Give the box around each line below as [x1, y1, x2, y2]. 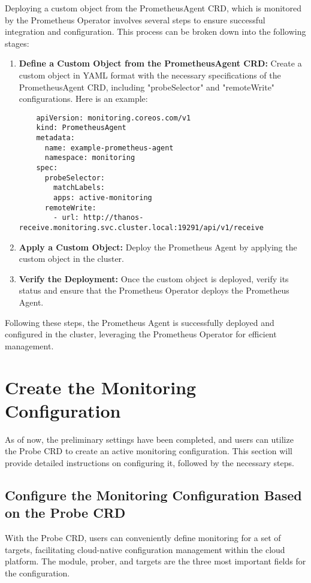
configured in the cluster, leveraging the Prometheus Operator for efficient [5, 328, 277, 340]
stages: [5, 37, 29, 49]
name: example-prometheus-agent [44, 143, 174, 152]
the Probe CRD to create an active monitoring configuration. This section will [5, 445, 293, 457]
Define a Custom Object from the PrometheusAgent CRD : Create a [19, 57, 302, 70]
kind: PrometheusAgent [36, 123, 126, 132]
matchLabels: [53, 183, 105, 192]
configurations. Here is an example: [19, 92, 148, 105]
